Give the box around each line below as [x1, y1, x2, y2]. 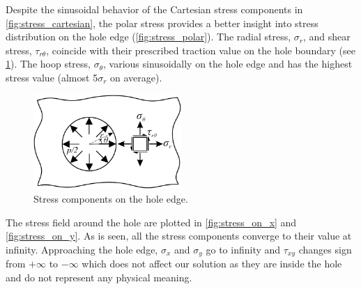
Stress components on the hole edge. [33, 191, 188, 205]
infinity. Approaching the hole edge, [6, 242, 158, 256]
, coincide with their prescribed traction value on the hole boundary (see [46, 42, 355, 57]
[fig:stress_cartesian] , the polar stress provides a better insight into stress [6, 15, 318, 30]
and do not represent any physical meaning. [6, 270, 192, 284]
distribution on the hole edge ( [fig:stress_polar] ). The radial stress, [6, 29, 291, 44]
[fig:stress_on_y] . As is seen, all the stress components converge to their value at [6, 228, 352, 243]
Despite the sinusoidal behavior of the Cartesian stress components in [6, 2, 303, 16]
